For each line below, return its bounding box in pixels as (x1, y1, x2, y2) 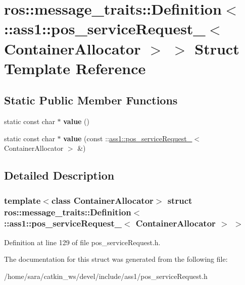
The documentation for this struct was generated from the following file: (4, 254, 228, 264)
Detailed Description (4, 167, 115, 183)
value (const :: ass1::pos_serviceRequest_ (63, 133, 192, 143)
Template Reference (4, 58, 146, 78)
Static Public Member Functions (4, 92, 178, 108)
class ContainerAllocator (51, 194, 154, 206)
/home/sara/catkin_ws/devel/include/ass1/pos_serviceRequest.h (4, 270, 208, 281)
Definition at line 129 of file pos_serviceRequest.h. (4, 237, 161, 247)
